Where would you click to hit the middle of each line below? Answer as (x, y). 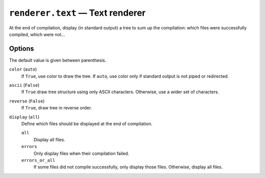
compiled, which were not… (37, 34)
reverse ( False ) (27, 101)
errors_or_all (38, 160)
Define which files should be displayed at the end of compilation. (87, 124)
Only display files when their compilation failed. (81, 153)
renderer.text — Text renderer (77, 13)
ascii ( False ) (24, 85)
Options (22, 48)
